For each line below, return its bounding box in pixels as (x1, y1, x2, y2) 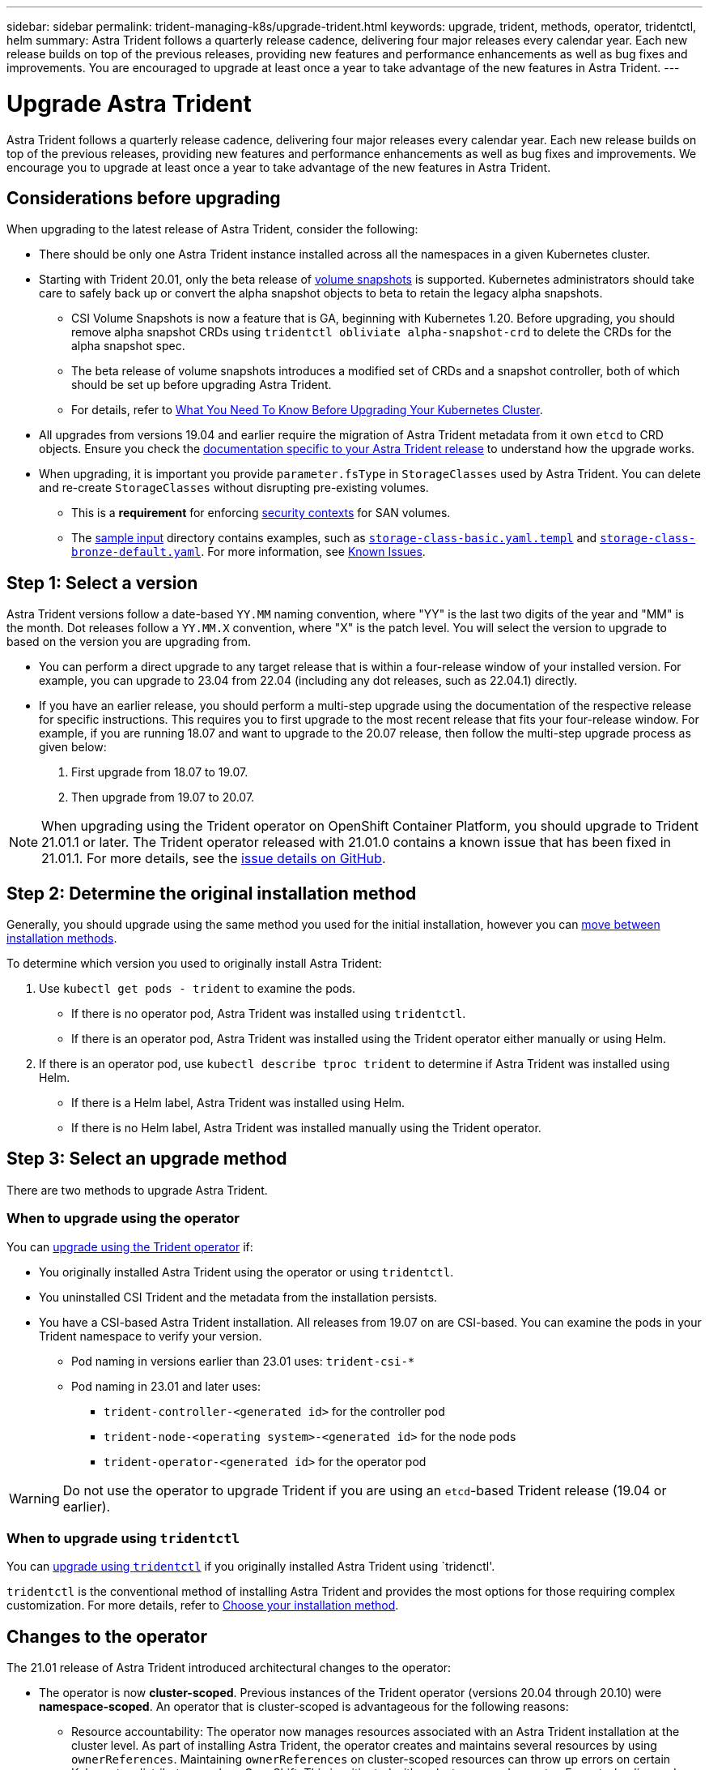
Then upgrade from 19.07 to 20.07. (71, 790, 255, 805)
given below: (39, 740, 107, 755)
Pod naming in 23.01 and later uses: (71, 1379, 261, 1393)
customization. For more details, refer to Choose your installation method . (6, 1598, 399, 1613)
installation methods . (6, 931, 117, 946)
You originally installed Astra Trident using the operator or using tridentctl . (39, 1264, 454, 1279)
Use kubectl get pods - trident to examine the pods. (39, 981, 356, 996)
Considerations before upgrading (6, 187, 281, 208)
